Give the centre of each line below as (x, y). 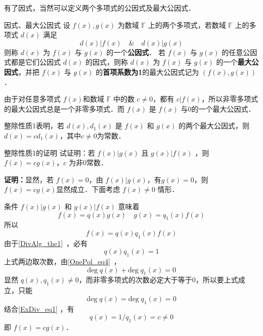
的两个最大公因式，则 (214, 126)
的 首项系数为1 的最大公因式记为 (147, 71)
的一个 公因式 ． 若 (136, 52)
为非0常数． (88, 162)
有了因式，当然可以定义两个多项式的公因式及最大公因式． (100, 8)
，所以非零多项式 (230, 99)
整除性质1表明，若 (34, 126)
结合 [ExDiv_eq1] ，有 (39, 308)
